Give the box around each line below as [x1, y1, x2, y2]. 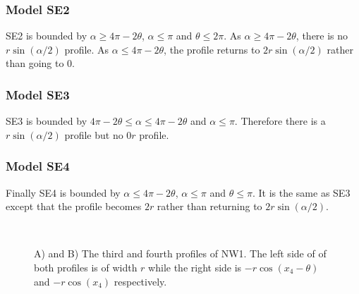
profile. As [64, 42, 109, 56]
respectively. [114, 274, 167, 288]
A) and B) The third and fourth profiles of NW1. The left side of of [34, 246, 327, 261]
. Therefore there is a [234, 114, 326, 128]
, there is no [296, 28, 348, 43]
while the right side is [148, 260, 242, 274]
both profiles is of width [34, 260, 138, 274]
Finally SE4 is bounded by [6, 185, 121, 200]
